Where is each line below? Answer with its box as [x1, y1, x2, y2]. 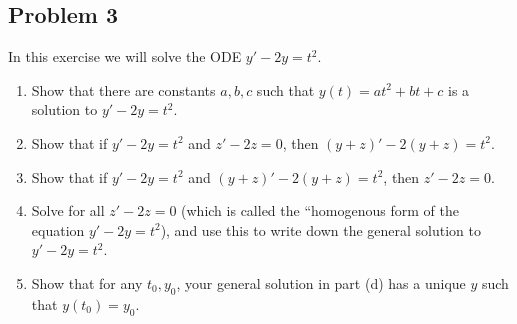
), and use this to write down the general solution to [160, 219, 481, 240]
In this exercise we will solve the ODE [8, 46, 242, 67]
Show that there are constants [31, 79, 216, 100]
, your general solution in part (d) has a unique [176, 272, 466, 293]
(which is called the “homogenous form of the [181, 200, 459, 221]
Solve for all [31, 200, 105, 221]
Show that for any [31, 272, 143, 293]
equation [31, 219, 85, 240]
